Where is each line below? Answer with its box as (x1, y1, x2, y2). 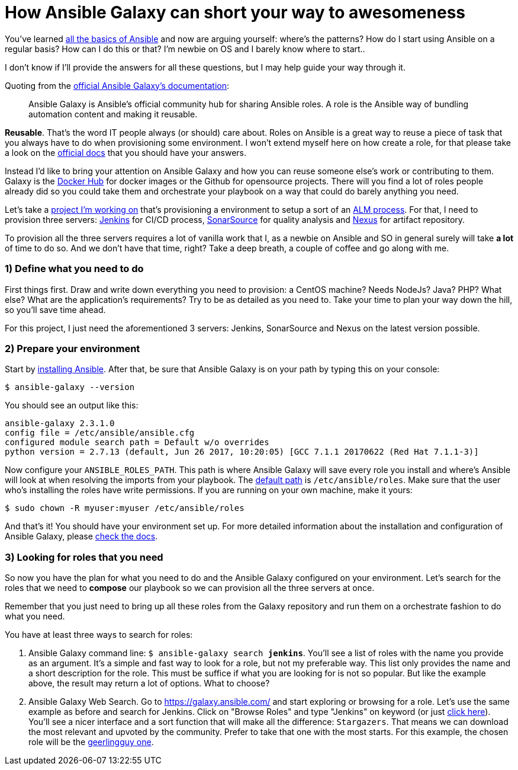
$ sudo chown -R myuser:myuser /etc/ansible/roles (5, 503, 244, 513)
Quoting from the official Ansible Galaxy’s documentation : (5, 80, 229, 91)
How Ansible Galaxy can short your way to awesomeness (5, 2, 466, 23)
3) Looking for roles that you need (5, 551, 163, 563)
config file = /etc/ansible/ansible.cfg (5, 428, 195, 438)
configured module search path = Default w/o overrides (5, 437, 269, 448)
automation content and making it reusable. (28, 108, 198, 119)
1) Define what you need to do (5, 263, 144, 275)
